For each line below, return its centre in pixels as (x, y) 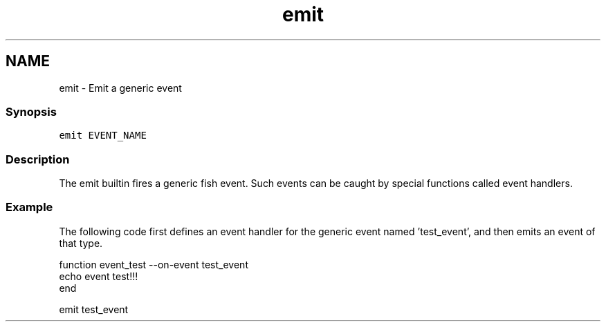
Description (38, 159)
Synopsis (31, 111)
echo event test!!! (99, 276)
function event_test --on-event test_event (154, 264)
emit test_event (94, 309)
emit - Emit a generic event (120, 88)
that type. (81, 243)
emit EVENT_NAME (103, 136)
